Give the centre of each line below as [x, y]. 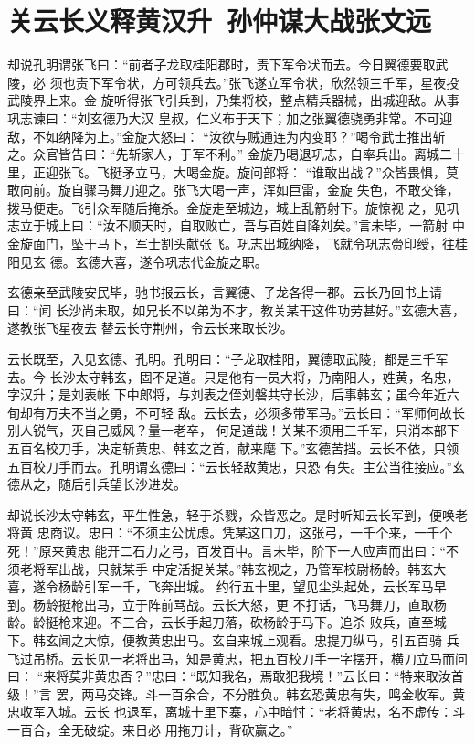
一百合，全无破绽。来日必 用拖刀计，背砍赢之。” [150, 729]
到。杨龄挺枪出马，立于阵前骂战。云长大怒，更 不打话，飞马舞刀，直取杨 [227, 604]
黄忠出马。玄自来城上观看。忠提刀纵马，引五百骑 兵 [303, 639]
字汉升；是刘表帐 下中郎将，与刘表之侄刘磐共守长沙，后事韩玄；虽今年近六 [233, 394]
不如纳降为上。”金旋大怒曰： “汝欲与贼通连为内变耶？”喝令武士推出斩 [239, 136]
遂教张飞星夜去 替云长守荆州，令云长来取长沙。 [150, 328]
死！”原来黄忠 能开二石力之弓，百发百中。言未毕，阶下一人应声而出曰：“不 [233, 550]
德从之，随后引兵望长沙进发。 [97, 484]
